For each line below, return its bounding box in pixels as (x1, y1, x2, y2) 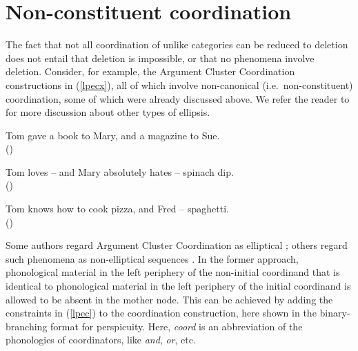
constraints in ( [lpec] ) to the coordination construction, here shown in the (6, 305, 317, 320)
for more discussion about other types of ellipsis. (6, 105, 210, 119)
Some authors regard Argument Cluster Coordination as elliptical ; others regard (6, 238, 348, 252)
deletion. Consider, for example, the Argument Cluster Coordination (6, 64, 295, 79)
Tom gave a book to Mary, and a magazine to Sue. (6, 128, 220, 142)
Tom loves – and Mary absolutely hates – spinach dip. (6, 164, 234, 179)
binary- (319, 305, 350, 320)
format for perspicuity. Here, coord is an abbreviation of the (50, 319, 303, 333)
